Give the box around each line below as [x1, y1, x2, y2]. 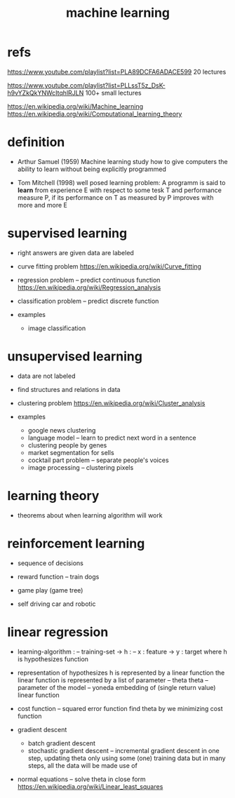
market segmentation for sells [27, 448, 114, 457]
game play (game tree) [17, 586, 83, 594]
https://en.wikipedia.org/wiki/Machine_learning [7, 102, 144, 110]
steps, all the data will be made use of [27, 761, 138, 769]
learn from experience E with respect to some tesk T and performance [17, 186, 222, 194]
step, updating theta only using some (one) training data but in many [27, 754, 226, 762]
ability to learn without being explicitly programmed [17, 165, 166, 173]
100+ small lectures [85, 88, 142, 97]
